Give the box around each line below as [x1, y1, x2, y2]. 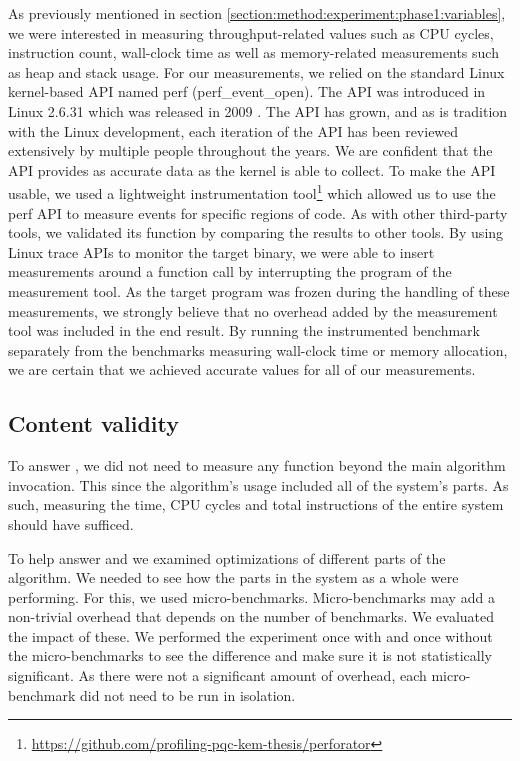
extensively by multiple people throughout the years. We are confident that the [8, 140, 493, 161]
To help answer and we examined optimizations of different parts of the [8, 547, 446, 568]
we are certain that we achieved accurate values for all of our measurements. [8, 359, 476, 380]
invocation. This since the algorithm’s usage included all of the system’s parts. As [8, 474, 509, 495]
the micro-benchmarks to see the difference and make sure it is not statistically [8, 645, 492, 666]
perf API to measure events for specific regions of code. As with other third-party [8, 202, 508, 223]
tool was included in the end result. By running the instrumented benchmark [8, 320, 480, 341]
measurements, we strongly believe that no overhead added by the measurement [8, 300, 498, 321]
